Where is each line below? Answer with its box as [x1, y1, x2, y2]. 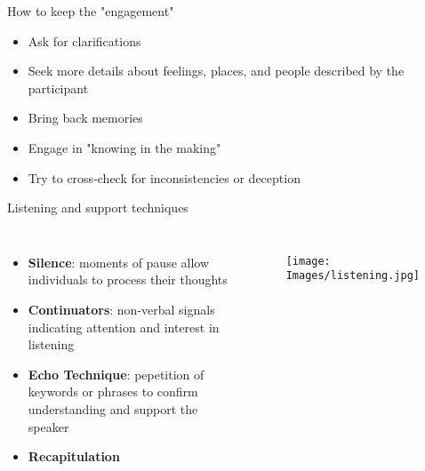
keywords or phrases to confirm [28, 382, 198, 401]
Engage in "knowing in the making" [28, 138, 221, 156]
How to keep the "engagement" [7, 2, 174, 20]
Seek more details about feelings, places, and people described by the [28, 61, 405, 80]
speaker [28, 417, 69, 435]
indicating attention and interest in [28, 317, 220, 336]
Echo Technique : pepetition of [28, 364, 204, 383]
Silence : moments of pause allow [28, 252, 210, 271]
